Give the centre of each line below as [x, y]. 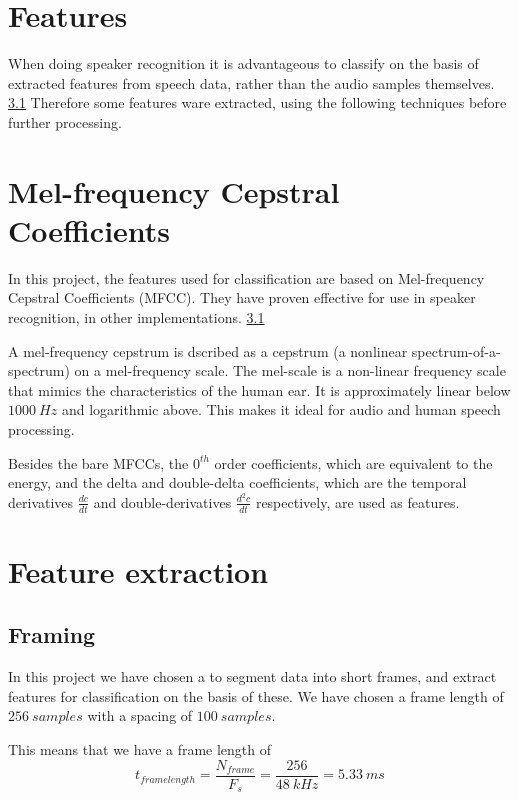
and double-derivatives [162, 501]
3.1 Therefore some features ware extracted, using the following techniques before [257, 102]
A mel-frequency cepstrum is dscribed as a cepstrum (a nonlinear [208, 350]
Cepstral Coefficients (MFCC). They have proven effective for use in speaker [242, 297]
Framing [52, 634]
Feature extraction [138, 570]
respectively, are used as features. [357, 501]
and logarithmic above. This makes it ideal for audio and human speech [281, 409]
